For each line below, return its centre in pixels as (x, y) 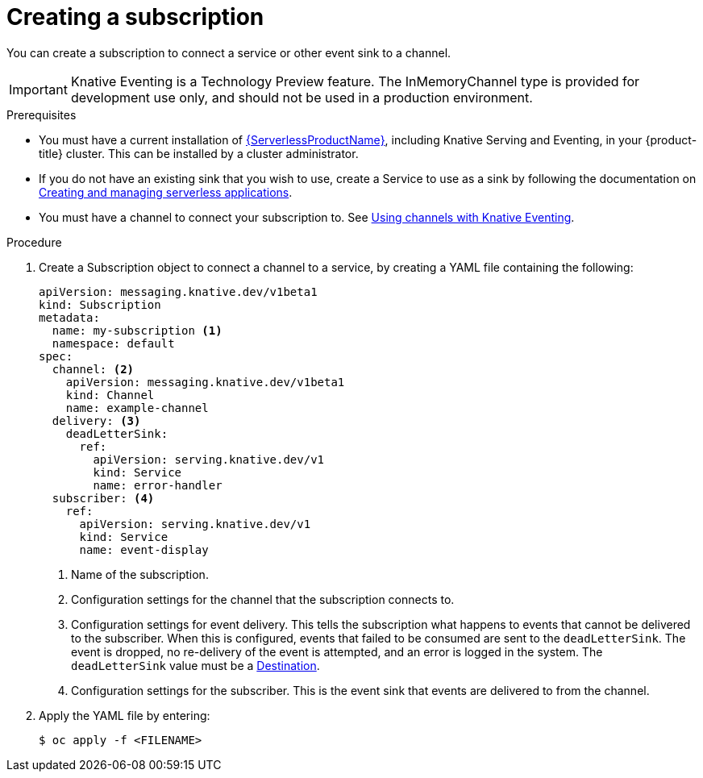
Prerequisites (42, 114)
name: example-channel (137, 408)
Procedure (34, 242)
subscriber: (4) (103, 498)
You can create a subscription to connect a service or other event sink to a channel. (229, 52)
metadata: (69, 317)
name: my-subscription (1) (137, 330)
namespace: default (113, 343)
